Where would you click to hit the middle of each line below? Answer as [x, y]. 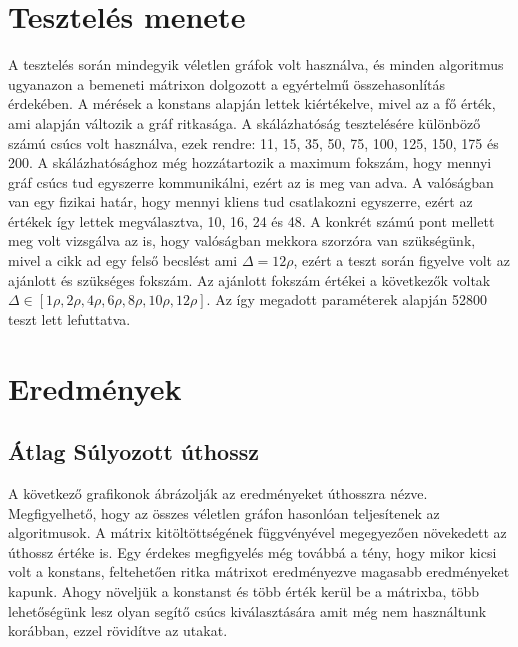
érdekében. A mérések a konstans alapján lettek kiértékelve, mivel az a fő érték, [252, 103]
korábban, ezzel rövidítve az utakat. [118, 630]
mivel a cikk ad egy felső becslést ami [123, 260]
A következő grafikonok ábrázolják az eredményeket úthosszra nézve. [218, 493]
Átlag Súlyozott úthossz [133, 451]
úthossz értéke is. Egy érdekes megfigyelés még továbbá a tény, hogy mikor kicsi [252, 551]
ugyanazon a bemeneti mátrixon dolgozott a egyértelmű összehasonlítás [227, 83]
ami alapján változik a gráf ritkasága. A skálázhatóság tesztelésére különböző [244, 122]
